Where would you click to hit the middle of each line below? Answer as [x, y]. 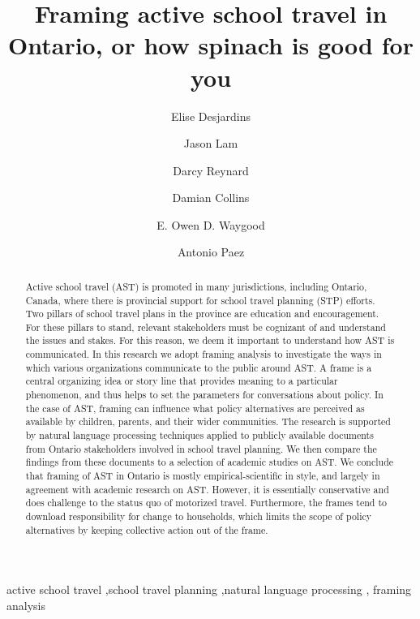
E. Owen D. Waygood [211, 224]
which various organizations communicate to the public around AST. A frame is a [199, 367]
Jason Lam [211, 143]
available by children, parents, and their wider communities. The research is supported [208, 421]
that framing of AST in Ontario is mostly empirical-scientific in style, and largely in [203, 476]
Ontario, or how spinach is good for [211, 45]
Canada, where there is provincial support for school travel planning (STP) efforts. [200, 300]
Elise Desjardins [211, 116]
